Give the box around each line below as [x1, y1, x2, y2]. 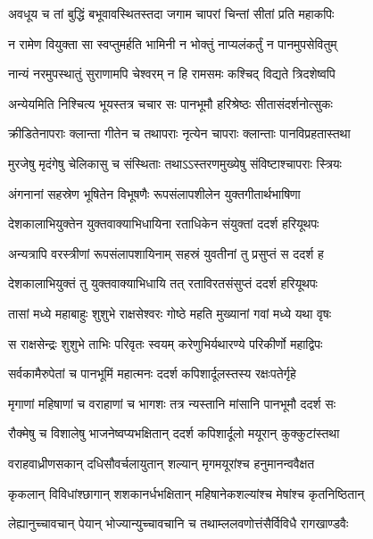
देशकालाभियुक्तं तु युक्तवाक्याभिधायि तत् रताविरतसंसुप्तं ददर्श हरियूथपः [8, 274, 318, 293]
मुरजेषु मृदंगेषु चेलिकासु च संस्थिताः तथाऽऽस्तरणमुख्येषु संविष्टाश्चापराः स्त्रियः [8, 153, 342, 172]
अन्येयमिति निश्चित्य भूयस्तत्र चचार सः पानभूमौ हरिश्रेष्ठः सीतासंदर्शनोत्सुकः [8, 94, 333, 112]
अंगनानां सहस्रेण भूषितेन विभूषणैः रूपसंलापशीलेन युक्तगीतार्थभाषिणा [8, 184, 301, 203]
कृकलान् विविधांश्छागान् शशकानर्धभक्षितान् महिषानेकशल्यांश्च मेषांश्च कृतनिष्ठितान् [8, 484, 365, 502]
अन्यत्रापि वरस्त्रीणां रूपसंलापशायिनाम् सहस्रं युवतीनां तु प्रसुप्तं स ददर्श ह [8, 244, 324, 262]
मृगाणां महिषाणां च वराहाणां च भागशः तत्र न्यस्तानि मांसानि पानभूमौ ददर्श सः [8, 394, 336, 412]
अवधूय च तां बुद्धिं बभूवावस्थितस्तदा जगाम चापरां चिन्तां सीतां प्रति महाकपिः [8, 4, 335, 22]
